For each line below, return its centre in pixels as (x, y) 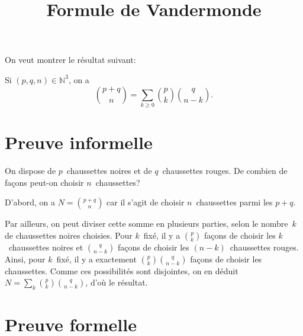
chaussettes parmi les (234, 202)
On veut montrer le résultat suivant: (70, 60)
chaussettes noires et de (109, 171)
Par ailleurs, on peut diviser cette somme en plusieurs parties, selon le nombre (146, 224)
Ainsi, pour (25, 259)
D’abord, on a (30, 202)
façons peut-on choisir (44, 182)
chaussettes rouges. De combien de (225, 171)
